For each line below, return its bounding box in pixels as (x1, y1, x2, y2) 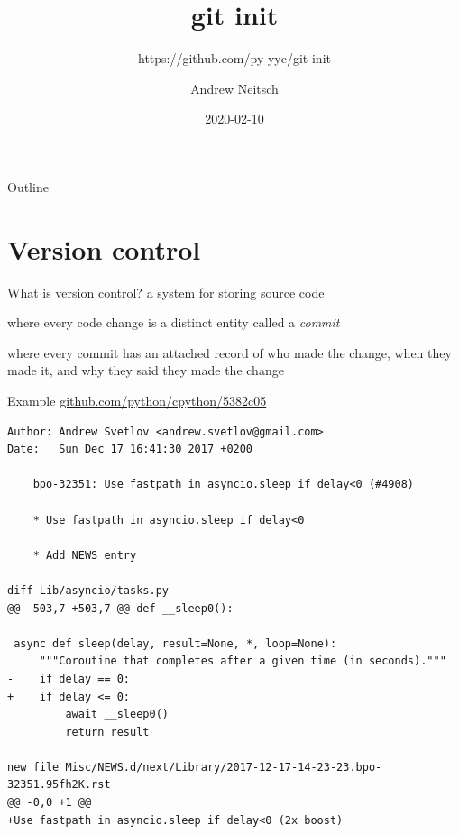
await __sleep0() (65, 708, 169, 721)
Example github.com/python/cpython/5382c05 (7, 391, 267, 409)
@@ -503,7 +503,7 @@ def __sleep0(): (7, 601, 234, 615)
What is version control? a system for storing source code (7, 282, 325, 301)
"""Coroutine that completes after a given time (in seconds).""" (39, 655, 446, 668)
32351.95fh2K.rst (7, 778, 111, 792)
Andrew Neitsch (190, 78, 279, 97)
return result (65, 725, 150, 738)
